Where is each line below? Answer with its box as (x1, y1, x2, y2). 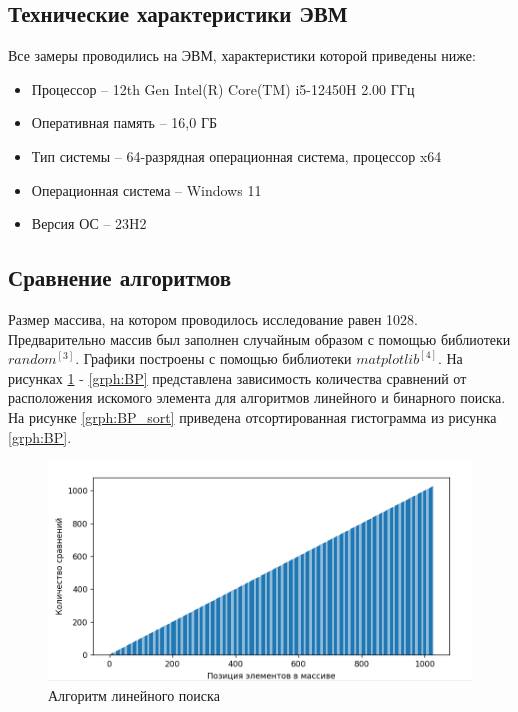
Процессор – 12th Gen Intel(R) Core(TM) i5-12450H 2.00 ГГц (31, 78, 415, 99)
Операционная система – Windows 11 (31, 179, 262, 200)
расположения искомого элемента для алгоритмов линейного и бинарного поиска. (8, 387, 506, 408)
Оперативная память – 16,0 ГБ (31, 112, 218, 133)
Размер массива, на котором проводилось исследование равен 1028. (8, 308, 418, 329)
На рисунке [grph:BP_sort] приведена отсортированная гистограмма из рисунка (8, 406, 497, 427)
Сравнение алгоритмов (8, 262, 232, 293)
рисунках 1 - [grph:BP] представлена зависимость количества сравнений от (8, 367, 467, 388)
